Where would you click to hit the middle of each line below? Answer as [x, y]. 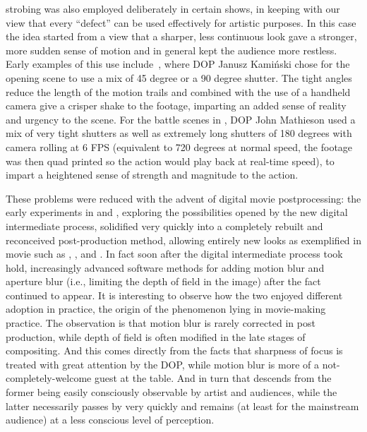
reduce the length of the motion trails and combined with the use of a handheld [178, 91]
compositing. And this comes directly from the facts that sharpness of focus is [174, 350]
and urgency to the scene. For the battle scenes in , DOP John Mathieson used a [181, 119]
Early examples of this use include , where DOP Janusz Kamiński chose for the [178, 64]
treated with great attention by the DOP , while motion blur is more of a [162, 364]
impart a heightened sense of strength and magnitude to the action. [152, 175]
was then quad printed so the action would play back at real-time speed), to [170, 161]
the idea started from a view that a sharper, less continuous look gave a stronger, [181, 36]
